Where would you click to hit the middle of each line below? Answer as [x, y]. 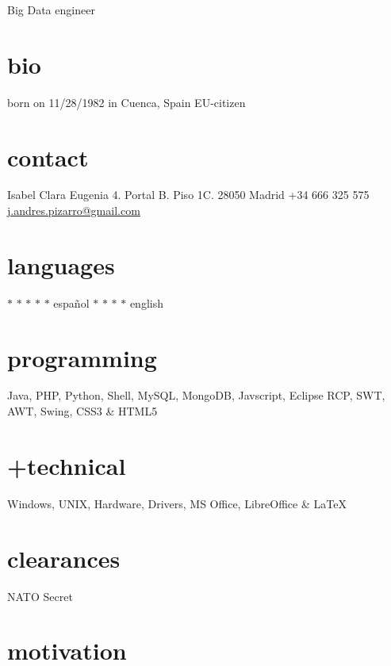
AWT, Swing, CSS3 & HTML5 [82, 411]
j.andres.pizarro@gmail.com [74, 211]
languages [61, 264]
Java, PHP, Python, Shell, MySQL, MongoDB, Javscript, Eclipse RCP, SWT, [196, 395]
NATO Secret [40, 596]
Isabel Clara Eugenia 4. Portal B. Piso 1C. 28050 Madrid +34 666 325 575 [188, 195]
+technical [67, 465]
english [146, 302]
